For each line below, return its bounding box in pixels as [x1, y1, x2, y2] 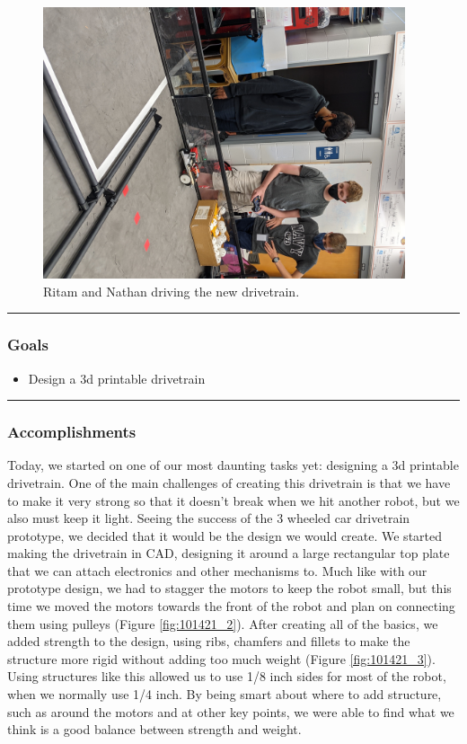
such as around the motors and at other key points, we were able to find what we [7, 702, 454, 721]
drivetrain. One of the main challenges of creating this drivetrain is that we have [7, 473, 451, 492]
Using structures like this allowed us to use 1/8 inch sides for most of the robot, [7, 667, 446, 686]
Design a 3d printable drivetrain [28, 368, 206, 387]
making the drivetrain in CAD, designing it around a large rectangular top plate [7, 544, 450, 562]
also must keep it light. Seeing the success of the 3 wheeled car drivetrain [7, 509, 410, 527]
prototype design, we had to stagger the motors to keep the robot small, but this [7, 579, 452, 598]
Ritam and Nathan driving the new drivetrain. [43, 281, 300, 300]
